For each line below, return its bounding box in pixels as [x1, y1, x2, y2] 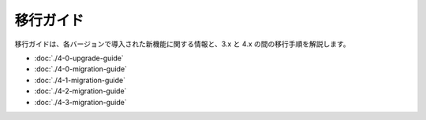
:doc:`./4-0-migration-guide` [34, 64, 128, 74]
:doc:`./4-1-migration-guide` [34, 75, 126, 85]
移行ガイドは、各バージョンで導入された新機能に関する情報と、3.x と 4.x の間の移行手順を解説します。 [14, 39, 350, 49]
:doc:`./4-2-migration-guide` [34, 86, 127, 96]
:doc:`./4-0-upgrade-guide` [34, 53, 124, 63]
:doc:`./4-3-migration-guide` [34, 97, 127, 107]
